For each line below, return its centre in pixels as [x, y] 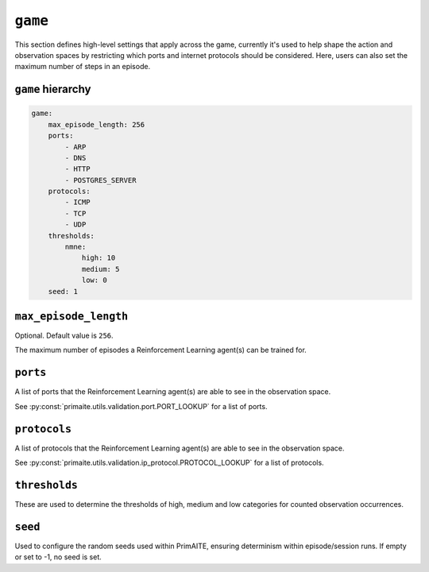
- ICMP [77, 202]
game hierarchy [53, 89]
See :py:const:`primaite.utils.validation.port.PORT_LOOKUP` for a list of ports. [141, 406]
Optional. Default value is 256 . [64, 336]
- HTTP [77, 169]
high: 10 [99, 258]
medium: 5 [100, 269]
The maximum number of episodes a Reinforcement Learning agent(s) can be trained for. [161, 350]
